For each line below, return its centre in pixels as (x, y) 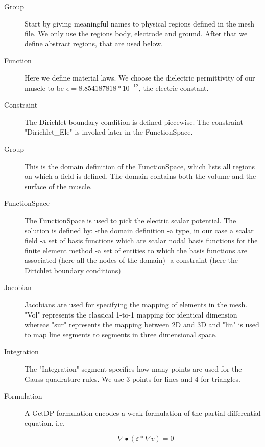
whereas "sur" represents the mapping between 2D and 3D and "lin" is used (142, 324)
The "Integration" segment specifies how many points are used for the (133, 369)
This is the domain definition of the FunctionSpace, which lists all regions (140, 166)
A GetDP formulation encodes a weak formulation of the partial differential (143, 413)
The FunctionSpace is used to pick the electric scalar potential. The (130, 220)
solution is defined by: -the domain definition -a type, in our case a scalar (139, 230)
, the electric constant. (174, 87)
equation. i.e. (45, 423)
